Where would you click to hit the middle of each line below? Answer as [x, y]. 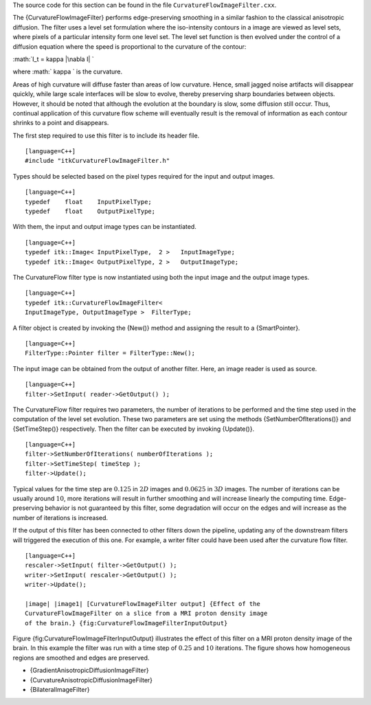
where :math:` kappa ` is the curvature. [68, 71]
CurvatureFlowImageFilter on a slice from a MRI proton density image [146, 614]
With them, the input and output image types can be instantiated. [105, 227]
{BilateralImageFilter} [60, 690]
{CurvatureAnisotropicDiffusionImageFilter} [91, 680]
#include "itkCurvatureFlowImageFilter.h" [98, 161]
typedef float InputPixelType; [89, 202]
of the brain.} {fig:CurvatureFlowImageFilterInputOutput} [126, 623]
